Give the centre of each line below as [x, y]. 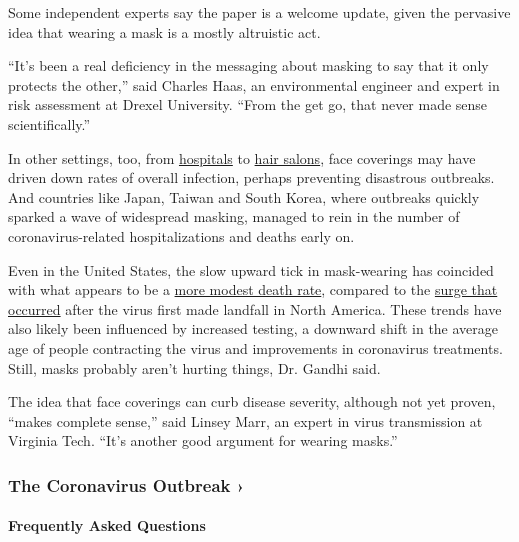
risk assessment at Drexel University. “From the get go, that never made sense [248, 104]
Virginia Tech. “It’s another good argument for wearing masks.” [203, 440]
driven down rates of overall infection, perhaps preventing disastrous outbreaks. [251, 177]
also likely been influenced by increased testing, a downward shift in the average [253, 328]
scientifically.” [49, 123]
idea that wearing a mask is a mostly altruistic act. [164, 31]
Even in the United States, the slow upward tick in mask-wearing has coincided [251, 269]
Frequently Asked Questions [107, 525]
